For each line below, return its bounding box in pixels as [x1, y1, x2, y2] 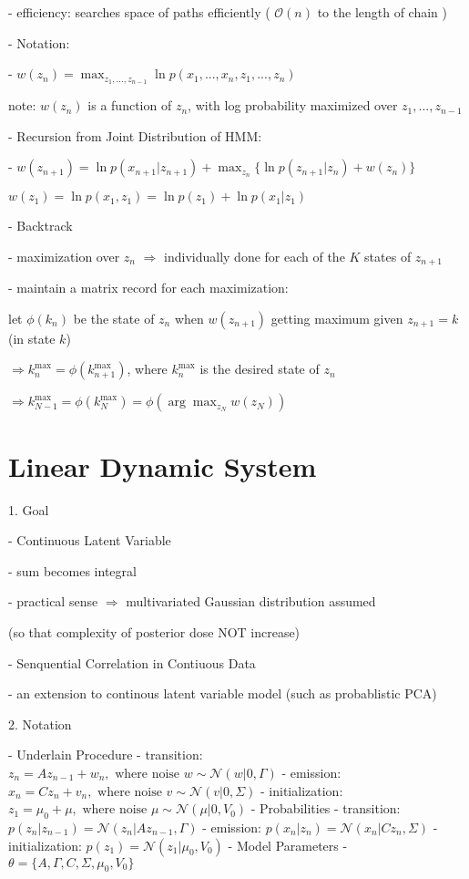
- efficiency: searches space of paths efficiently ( [8, 3, 270, 21]
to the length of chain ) [317, 3, 447, 21]
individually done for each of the [164, 246, 345, 265]
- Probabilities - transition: [250, 799, 401, 818]
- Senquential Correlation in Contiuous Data [8, 653, 256, 672]
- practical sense [8, 592, 98, 611]
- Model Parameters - [228, 835, 348, 854]
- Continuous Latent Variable [8, 531, 171, 550]
